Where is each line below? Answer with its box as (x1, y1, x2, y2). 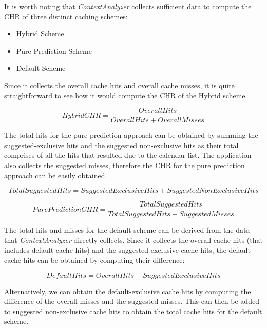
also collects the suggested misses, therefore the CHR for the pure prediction (4, 160, 245, 170)
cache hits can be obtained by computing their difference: (4, 255, 185, 265)
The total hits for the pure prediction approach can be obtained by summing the (4, 130, 258, 140)
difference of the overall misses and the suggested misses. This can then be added (4, 296, 259, 306)
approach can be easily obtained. (4, 170, 107, 180)
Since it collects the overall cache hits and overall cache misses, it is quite (4, 79, 235, 90)
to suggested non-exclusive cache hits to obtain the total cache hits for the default (4, 305, 262, 316)
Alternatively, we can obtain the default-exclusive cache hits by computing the (4, 285, 251, 296)
